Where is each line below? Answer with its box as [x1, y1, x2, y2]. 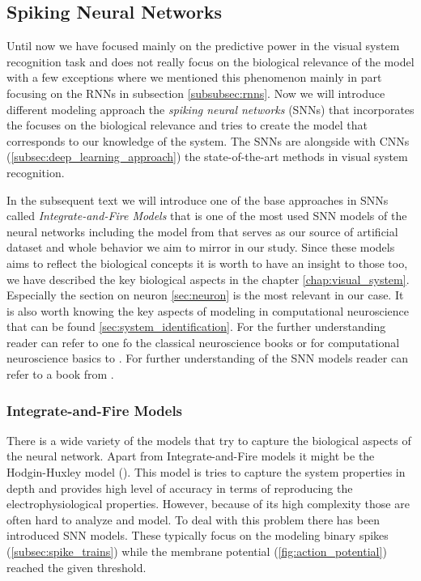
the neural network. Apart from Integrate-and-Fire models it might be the [6, 447, 375, 464]
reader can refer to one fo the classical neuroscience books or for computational [6, 333, 400, 350]
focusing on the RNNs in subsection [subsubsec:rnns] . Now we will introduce [6, 84, 385, 101]
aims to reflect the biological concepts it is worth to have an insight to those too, [6, 254, 408, 271]
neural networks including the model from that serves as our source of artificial [6, 223, 398, 240]
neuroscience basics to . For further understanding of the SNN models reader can [6, 350, 408, 367]
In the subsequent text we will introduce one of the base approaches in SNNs [6, 191, 389, 208]
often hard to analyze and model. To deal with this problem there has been [6, 511, 381, 528]
